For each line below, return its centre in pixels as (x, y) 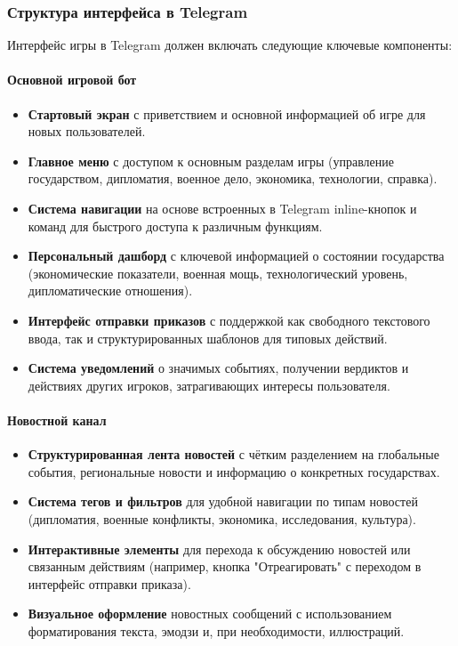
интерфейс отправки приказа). (109, 583)
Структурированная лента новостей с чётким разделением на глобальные (233, 454)
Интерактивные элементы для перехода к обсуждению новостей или (219, 549)
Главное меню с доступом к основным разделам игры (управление (211, 161)
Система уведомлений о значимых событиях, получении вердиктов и (218, 368)
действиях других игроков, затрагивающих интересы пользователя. (209, 385)
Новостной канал (57, 420)
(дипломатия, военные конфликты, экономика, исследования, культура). (222, 518)
